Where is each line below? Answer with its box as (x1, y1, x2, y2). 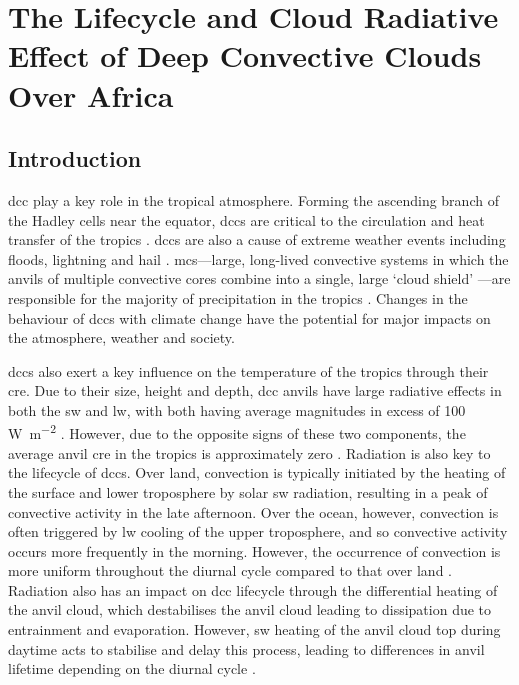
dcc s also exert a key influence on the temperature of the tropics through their (8, 360, 489, 381)
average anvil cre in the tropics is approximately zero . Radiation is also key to (8, 442, 491, 463)
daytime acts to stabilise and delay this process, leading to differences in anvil (8, 638, 485, 659)
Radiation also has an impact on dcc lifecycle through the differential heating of (8, 579, 498, 600)
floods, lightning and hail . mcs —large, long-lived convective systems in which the (8, 248, 509, 269)
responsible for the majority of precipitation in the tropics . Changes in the (8, 287, 468, 308)
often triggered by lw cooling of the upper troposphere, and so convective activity (8, 521, 508, 542)
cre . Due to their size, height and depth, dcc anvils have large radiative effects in (8, 380, 502, 401)
